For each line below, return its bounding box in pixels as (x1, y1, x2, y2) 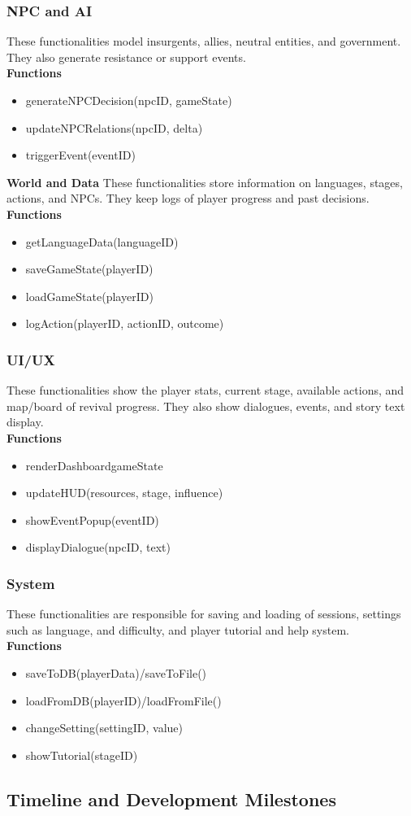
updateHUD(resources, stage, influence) (25, 484, 223, 501)
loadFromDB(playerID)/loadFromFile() (25, 692, 222, 709)
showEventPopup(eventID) (25, 511, 159, 528)
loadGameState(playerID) (25, 287, 154, 304)
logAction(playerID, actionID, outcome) (25, 315, 224, 332)
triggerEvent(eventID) (25, 146, 136, 164)
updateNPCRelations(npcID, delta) (25, 119, 203, 136)
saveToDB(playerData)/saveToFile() (25, 664, 207, 681)
